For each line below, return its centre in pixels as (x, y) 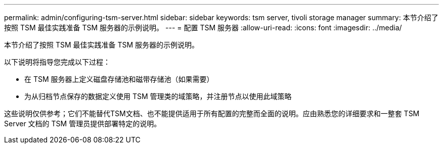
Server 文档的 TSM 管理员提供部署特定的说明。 (83, 124)
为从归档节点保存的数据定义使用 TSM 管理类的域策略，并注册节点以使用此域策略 (158, 96)
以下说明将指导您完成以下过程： (57, 62)
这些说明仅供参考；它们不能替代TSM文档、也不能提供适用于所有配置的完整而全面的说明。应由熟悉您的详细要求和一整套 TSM (212, 113)
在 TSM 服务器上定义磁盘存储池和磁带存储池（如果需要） (119, 79)
